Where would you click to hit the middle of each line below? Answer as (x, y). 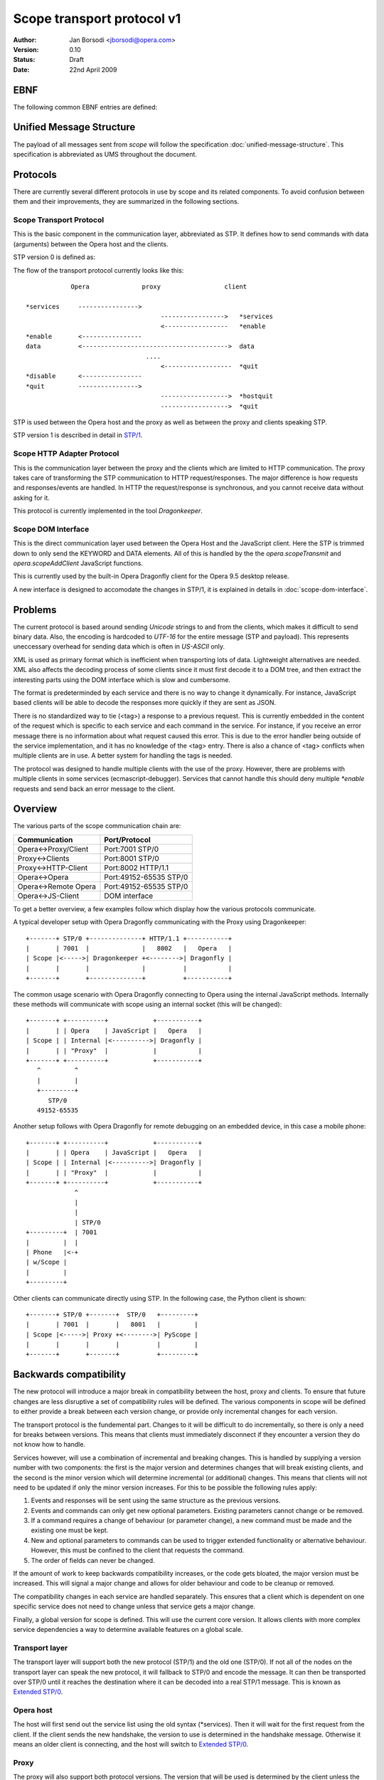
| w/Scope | (47, 1262)
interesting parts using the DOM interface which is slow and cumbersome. (122, 679)
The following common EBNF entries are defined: (85, 107)
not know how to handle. (49, 1445)
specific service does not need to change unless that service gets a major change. (134, 1606)
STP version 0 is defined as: (54, 257)
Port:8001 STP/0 (132, 858)
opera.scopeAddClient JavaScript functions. (78, 563)
